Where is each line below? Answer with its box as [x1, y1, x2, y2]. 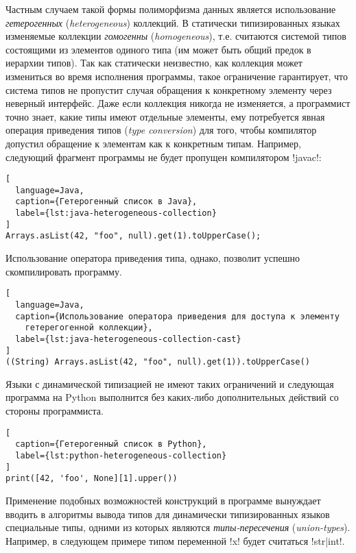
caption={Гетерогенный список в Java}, [15, 197, 198, 207]
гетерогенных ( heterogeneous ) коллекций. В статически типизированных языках [5, 15, 340, 29]
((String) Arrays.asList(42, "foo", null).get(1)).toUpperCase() [5, 357, 310, 367]
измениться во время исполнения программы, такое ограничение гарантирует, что [5, 69, 348, 83]
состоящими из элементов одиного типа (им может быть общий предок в [5, 42, 311, 56]
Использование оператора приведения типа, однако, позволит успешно [5, 251, 300, 265]
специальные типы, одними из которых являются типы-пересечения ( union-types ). [5, 520, 351, 534]
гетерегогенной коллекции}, [25, 323, 153, 333]
